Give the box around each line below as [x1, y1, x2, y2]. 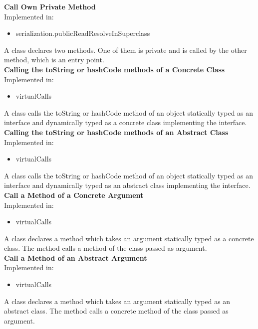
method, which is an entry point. [4, 54, 104, 65]
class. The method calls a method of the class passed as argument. [4, 243, 207, 253]
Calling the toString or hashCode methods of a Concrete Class [4, 64, 225, 74]
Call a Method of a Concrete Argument [4, 189, 144, 200]
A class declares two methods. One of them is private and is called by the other [4, 44, 247, 55]
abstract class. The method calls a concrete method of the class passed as [4, 306, 229, 316]
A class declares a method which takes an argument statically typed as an [4, 296, 231, 306]
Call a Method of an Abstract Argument [4, 252, 147, 263]
